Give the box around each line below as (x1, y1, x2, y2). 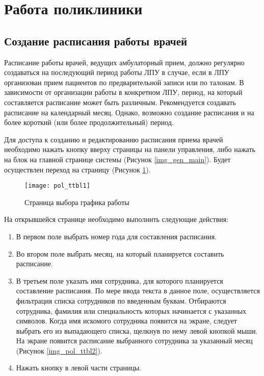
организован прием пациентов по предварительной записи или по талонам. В (4, 77, 244, 87)
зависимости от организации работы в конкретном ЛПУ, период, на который (4, 87, 243, 97)
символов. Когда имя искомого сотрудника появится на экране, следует (16, 315, 237, 326)
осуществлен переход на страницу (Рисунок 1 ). (4, 164, 151, 174)
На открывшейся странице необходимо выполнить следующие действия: (4, 214, 229, 224)
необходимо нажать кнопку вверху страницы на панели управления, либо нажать (4, 144, 255, 155)
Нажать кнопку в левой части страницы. (16, 362, 142, 373)
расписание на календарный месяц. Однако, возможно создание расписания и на (4, 107, 254, 117)
